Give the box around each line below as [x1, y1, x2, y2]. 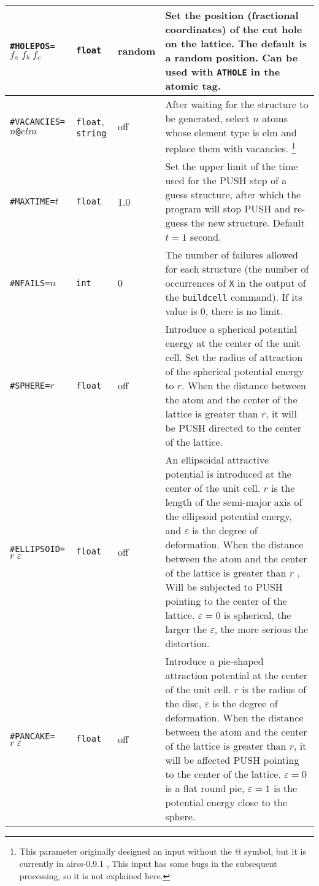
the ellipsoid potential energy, [165, 509, 292, 524]
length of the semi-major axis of [165, 495, 302, 510]
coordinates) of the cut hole [165, 22, 302, 36]
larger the [165, 622, 207, 637]
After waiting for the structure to [165, 97, 309, 111]
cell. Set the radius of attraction [165, 350, 303, 365]
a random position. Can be [165, 50, 298, 64]
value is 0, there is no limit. [165, 304, 283, 319]
